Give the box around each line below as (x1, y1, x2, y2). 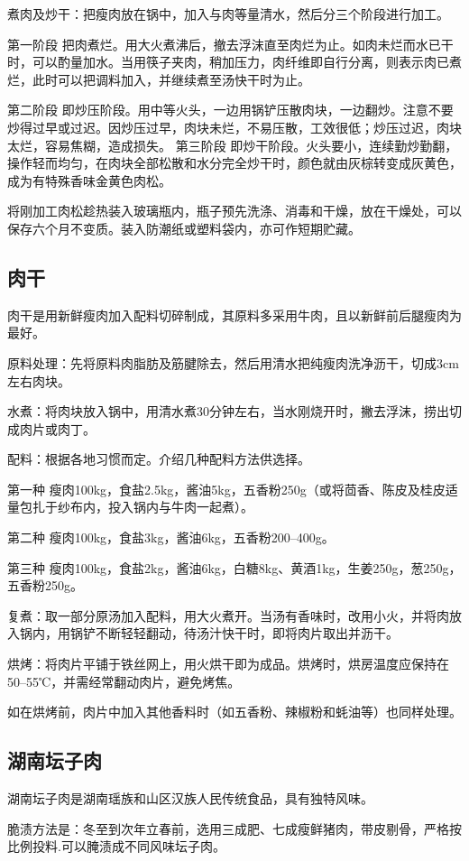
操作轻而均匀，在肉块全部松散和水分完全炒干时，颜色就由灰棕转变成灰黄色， (7, 153, 462, 172)
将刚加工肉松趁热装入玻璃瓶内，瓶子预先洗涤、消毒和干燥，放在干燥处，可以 (7, 201, 462, 220)
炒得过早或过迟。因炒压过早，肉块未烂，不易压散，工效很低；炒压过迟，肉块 (7, 117, 462, 136)
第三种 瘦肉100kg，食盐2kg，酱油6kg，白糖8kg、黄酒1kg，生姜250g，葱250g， (7, 558, 462, 577)
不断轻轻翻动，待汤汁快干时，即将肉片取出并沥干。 (95, 624, 399, 643)
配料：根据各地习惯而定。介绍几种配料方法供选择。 (7, 449, 310, 468)
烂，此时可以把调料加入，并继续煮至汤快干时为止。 (7, 69, 310, 88)
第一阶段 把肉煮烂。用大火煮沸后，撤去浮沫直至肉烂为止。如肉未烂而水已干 (7, 34, 454, 53)
